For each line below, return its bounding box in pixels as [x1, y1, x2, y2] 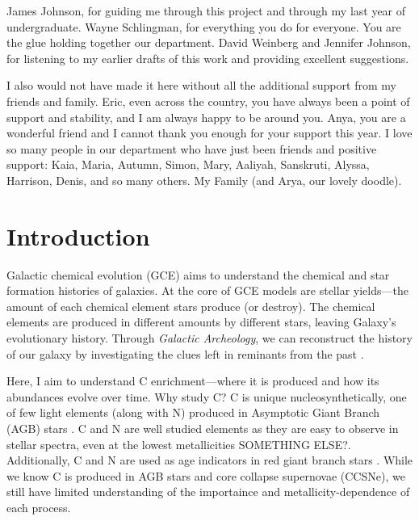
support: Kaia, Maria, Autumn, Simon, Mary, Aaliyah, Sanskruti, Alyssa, [6, 156, 370, 173]
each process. [6, 498, 71, 515]
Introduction [6, 219, 150, 252]
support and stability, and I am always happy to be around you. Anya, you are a [6, 108, 406, 125]
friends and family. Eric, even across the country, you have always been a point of [6, 92, 410, 109]
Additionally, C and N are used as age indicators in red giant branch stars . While [6, 452, 413, 468]
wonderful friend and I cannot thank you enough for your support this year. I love [6, 124, 413, 141]
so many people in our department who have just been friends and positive [6, 140, 377, 157]
